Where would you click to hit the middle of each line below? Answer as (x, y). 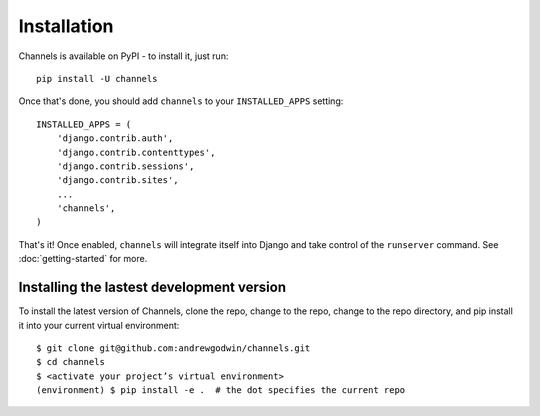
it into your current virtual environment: (99, 325)
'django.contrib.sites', (117, 180)
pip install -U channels (97, 78)
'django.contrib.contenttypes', (136, 152)
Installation (66, 26)
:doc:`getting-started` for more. (83, 259)
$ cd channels (70, 362)
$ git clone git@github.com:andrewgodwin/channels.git (173, 348)
